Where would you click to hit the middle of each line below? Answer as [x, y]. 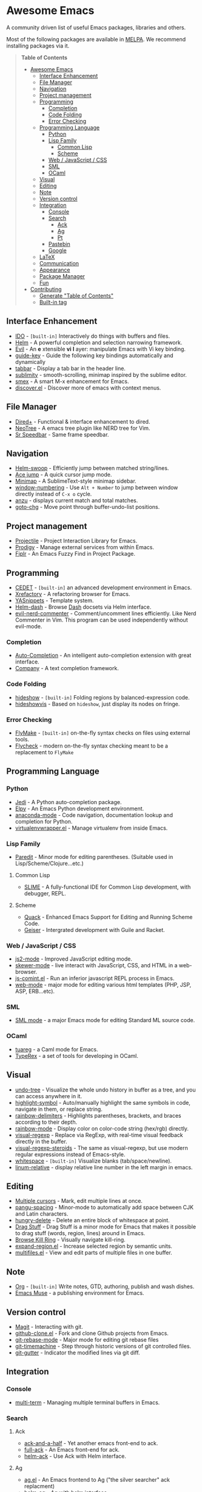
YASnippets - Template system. [54, 601]
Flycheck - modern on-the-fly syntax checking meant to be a [92, 746]
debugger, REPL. [45, 893]
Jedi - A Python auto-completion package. [68, 802]
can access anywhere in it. [49, 1096]
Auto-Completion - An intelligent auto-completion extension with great [103, 656]
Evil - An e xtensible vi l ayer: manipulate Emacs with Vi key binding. [100, 349]
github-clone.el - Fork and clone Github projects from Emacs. [92, 1333]
